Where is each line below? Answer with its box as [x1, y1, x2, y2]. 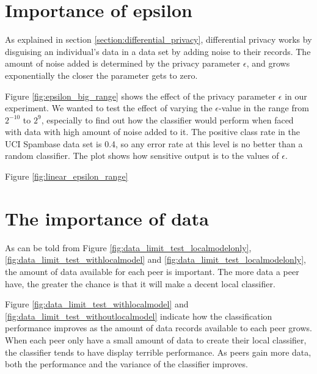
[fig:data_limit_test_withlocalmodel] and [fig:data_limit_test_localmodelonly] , [5, 253, 306, 266]
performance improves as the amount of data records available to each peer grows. [5, 321, 312, 334]
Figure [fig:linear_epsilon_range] [5, 170, 128, 183]
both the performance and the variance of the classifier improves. [5, 358, 248, 370]
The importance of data [5, 205, 209, 230]
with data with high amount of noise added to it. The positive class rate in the [5, 125, 300, 138]
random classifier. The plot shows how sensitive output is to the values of [5, 149, 279, 162]
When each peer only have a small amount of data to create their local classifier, [5, 333, 307, 346]
